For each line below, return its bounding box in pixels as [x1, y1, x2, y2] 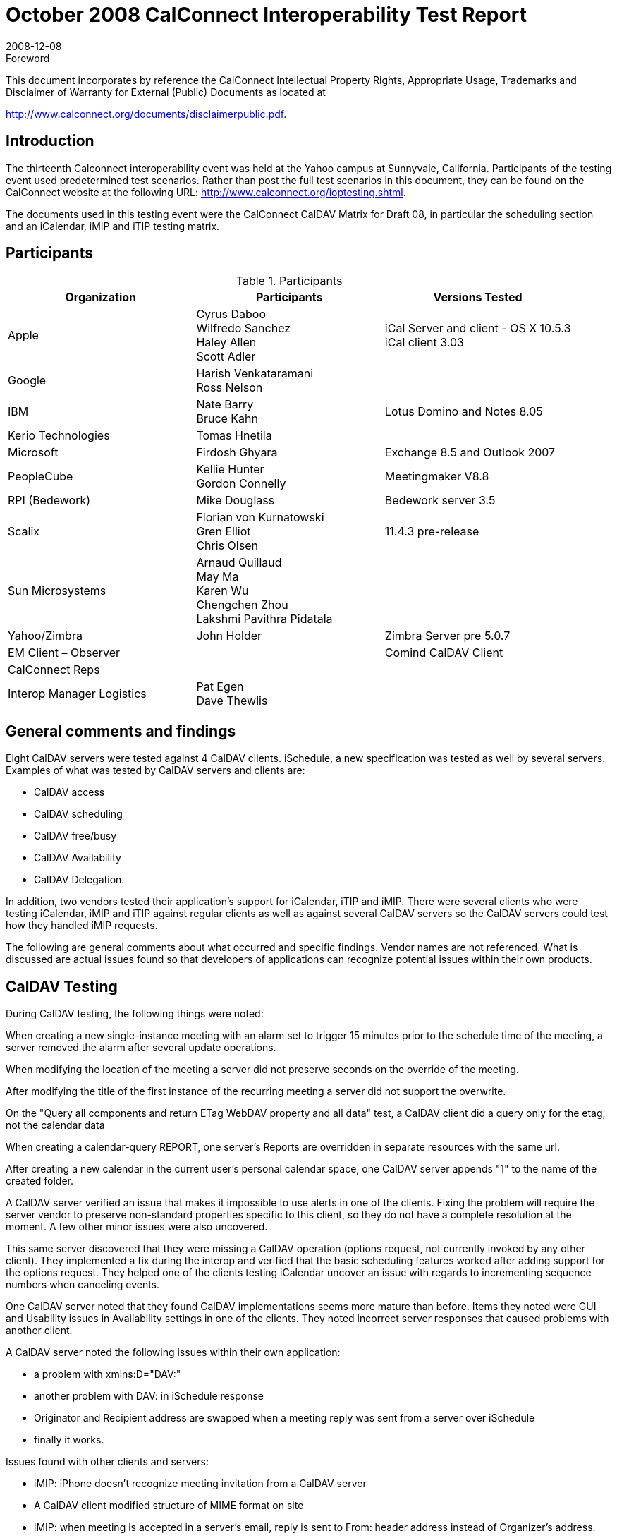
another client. [6, 1324, 73, 1337]
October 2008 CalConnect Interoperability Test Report [6, 3, 527, 27]
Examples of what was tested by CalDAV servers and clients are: [6, 764, 305, 777]
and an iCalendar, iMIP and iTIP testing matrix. [6, 219, 220, 232]
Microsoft [8, 445, 59, 460]
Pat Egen [196, 679, 244, 694]
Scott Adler [196, 349, 256, 364]
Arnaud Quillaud [196, 555, 282, 570]
